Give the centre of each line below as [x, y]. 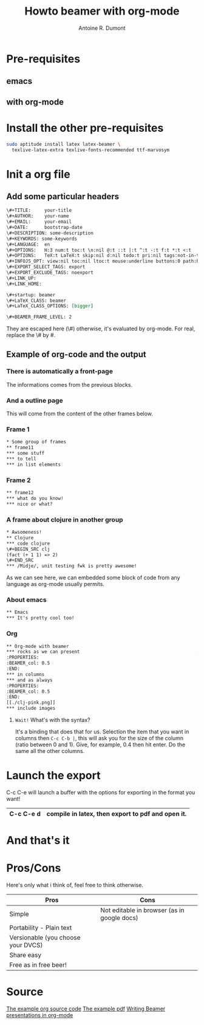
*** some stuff [25, 454]
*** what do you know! [35, 498]
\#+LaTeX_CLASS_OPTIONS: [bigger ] [50, 306]
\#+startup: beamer [31, 295]
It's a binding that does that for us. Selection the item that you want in [102, 732]
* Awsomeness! [24, 533]
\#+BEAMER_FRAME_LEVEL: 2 [39, 317]
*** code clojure [28, 543]
